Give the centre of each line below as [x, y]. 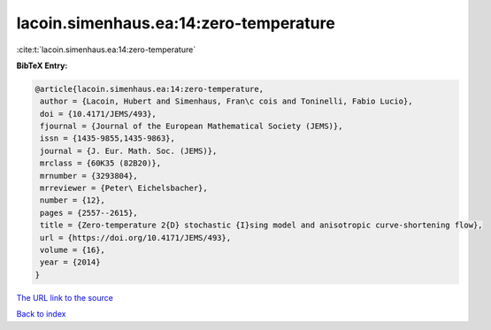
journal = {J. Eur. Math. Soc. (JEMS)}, [129, 151]
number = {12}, [73, 200]
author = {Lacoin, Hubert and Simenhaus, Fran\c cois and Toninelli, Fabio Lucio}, [226, 101]
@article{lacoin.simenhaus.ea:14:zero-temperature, [150, 89]
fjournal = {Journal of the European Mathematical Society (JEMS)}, [192, 127]
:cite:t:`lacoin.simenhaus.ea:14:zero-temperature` [106, 50]
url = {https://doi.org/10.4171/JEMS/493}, [136, 238]
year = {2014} [70, 262]
